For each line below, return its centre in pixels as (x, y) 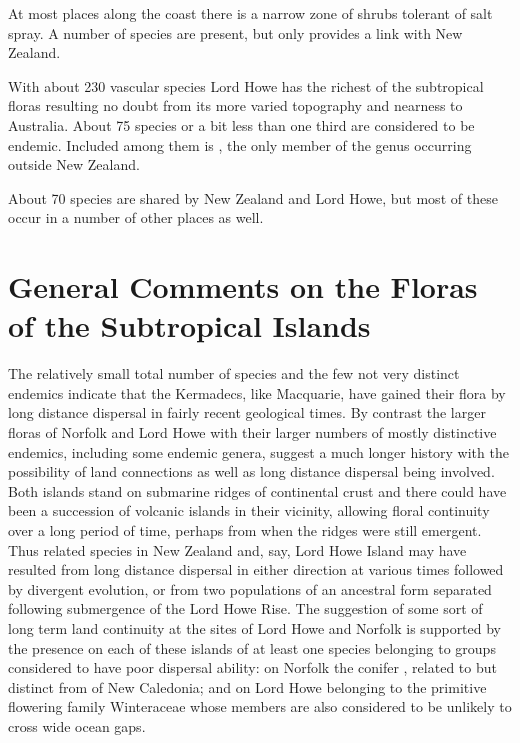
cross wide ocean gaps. (77, 725)
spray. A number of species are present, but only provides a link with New (235, 32)
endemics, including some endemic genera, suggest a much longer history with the (258, 451)
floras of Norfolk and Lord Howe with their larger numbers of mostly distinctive (252, 432)
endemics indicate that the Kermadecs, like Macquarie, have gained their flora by (257, 392)
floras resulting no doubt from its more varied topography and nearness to (235, 105)
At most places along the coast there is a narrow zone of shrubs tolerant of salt (250, 13)
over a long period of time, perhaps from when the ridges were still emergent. (245, 530)
